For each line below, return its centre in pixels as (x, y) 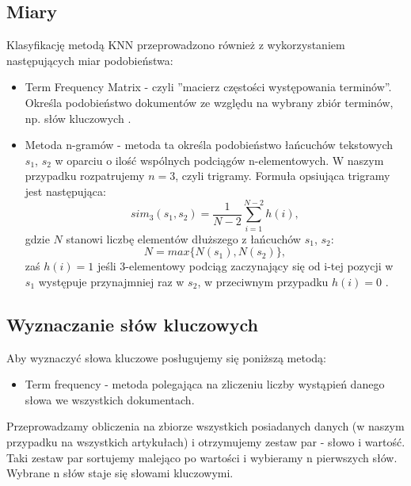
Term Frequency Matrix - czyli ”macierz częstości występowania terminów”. (208, 87)
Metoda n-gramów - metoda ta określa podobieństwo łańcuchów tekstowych (209, 145)
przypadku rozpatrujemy (85, 176)
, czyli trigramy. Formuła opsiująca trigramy (283, 176)
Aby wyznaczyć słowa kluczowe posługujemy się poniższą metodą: (166, 357)
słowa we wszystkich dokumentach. (110, 399)
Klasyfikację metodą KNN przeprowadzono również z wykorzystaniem (176, 45)
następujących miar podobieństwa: (90, 60)
